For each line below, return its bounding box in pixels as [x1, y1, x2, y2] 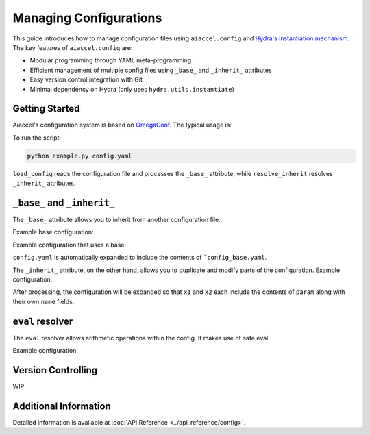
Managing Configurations [12, 10, 162, 25]
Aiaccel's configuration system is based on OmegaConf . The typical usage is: [12, 121, 232, 129]
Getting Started [12, 103, 80, 114]
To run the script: [12, 134, 62, 142]
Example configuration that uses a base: [12, 240, 127, 249]
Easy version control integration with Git [29, 75, 143, 84]
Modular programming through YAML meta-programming [29, 56, 192, 64]
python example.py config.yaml [27, 151, 133, 160]
